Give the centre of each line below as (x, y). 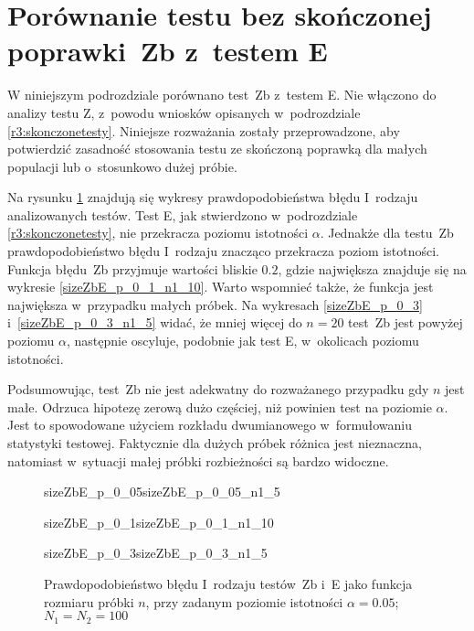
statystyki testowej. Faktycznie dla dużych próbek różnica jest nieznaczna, (215, 443)
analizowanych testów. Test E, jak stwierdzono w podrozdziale (183, 214)
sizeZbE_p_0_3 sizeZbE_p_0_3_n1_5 (156, 553)
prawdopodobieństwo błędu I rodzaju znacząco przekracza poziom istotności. (223, 251)
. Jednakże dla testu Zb (387, 233)
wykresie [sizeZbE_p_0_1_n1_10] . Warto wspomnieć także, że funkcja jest (221, 287)
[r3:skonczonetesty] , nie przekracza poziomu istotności (158, 233)
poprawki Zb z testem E (168, 51)
